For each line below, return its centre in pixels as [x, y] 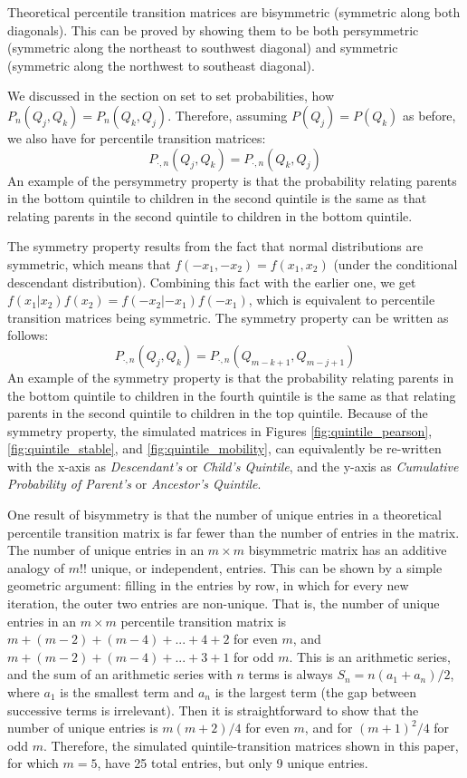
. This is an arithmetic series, [370, 656]
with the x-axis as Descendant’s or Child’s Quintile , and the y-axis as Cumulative [233, 466]
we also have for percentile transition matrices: [137, 137]
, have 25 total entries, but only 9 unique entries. [233, 763]
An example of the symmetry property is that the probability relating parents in [231, 377]
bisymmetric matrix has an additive [348, 550]
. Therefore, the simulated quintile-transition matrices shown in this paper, [251, 745]
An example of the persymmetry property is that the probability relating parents [232, 180]
